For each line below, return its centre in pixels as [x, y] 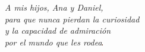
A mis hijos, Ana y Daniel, [54, 7]
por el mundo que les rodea [53, 42]
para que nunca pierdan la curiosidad [72, 19]
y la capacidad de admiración [58, 30]
